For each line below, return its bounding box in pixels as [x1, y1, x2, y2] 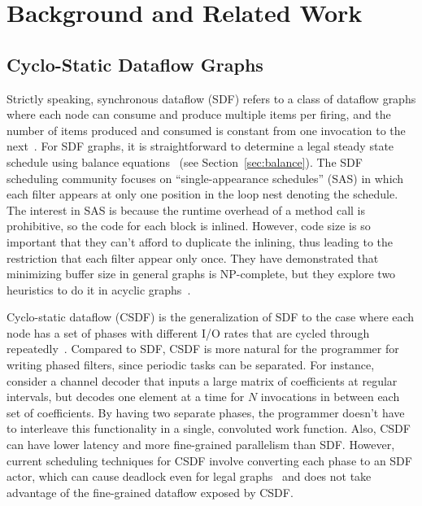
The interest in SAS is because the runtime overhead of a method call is [7, 201, 365, 218]
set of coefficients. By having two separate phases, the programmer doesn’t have [7, 403, 405, 421]
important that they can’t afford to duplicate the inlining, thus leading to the [7, 233, 394, 250]
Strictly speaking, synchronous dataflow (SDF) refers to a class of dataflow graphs [7, 89, 416, 107]
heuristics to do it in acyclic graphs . [7, 281, 191, 298]
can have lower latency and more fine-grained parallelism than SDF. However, [7, 436, 395, 453]
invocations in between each [260, 388, 400, 405]
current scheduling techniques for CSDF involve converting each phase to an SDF [7, 451, 412, 469]
